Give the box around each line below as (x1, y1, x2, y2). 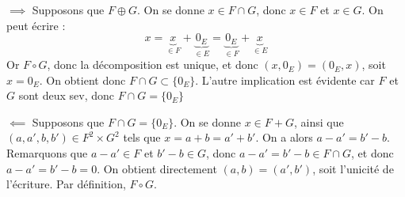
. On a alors (255, 129, 313, 146)
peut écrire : (6, 17, 66, 33)
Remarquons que (6, 145, 88, 161)
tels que (123, 129, 161, 146)
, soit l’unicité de (312, 160, 394, 176)
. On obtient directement (97, 160, 217, 176)
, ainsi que (293, 113, 344, 130)
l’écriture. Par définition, (6, 176, 126, 192)
